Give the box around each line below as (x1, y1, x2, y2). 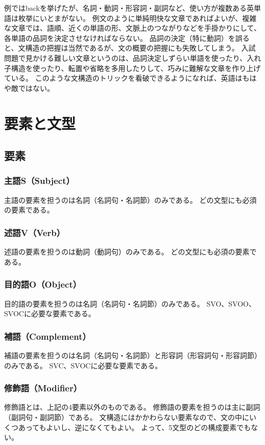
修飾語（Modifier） (4, 382, 82, 394)
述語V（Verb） (4, 226, 65, 239)
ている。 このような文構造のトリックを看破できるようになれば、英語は (4, 73, 243, 83)
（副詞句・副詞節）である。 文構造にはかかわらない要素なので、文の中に (4, 411, 249, 422)
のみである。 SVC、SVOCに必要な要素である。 (4, 360, 162, 370)
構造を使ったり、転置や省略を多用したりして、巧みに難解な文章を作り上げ (11, 62, 261, 73)
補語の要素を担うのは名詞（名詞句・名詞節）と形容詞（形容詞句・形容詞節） (4, 349, 261, 360)
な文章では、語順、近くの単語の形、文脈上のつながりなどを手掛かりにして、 (4, 22, 261, 33)
